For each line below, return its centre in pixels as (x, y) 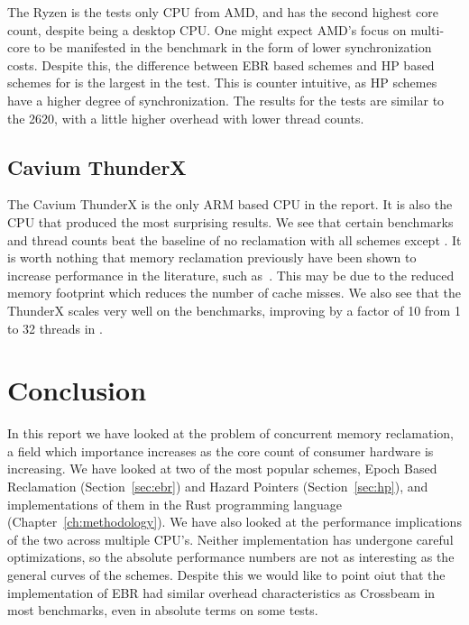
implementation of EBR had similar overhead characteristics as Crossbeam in (221, 592)
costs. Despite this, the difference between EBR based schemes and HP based (221, 64)
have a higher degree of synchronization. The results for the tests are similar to (226, 100)
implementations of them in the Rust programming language (175, 504)
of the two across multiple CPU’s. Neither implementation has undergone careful (230, 539)
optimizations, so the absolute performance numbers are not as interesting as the (231, 557)
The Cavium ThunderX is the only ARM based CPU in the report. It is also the (230, 204)
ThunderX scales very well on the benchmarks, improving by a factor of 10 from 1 (234, 310)
